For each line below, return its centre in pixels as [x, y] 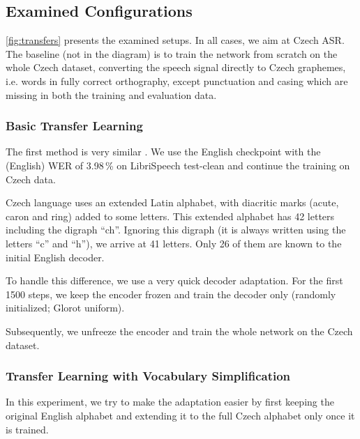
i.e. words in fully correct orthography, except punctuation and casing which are [177, 80]
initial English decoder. [55, 257]
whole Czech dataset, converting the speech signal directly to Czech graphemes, [176, 67]
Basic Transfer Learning [74, 126]
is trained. [27, 429]
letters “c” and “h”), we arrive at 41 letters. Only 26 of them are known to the [174, 243]
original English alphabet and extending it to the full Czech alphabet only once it [180, 415]
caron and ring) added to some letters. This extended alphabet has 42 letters [170, 216]
